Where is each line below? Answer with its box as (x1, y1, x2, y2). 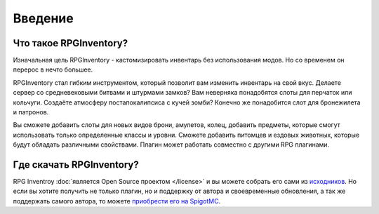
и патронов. (13, 108, 49, 116)
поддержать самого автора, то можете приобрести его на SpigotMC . (13, 196, 221, 205)
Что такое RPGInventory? (13, 37, 128, 49)
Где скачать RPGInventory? (13, 159, 140, 170)
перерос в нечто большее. (13, 65, 93, 74)
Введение (13, 11, 74, 26)
